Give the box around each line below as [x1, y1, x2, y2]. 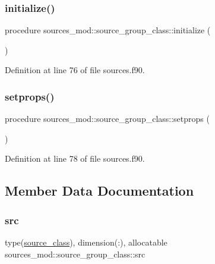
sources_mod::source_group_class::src [5, 247, 146, 260]
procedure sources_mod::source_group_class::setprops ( [5, 112, 210, 125]
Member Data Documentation [5, 181, 194, 200]
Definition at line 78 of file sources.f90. [5, 152, 145, 165]
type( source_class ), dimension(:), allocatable [5, 236, 167, 248]
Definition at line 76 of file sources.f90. [5, 64, 145, 76]
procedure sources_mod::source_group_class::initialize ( [5, 24, 211, 36]
